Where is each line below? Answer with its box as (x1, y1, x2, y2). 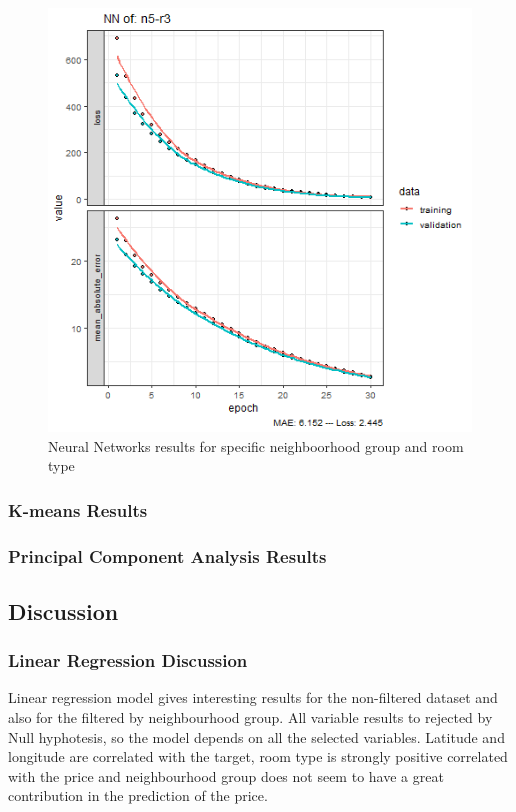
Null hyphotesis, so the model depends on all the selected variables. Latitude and (8, 726, 505, 747)
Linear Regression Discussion (8, 648, 248, 673)
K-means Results (8, 497, 148, 522)
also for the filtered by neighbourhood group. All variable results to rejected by (8, 707, 493, 728)
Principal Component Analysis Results (8, 543, 327, 568)
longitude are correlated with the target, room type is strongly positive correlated (8, 746, 508, 767)
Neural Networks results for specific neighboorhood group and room (48, 435, 464, 456)
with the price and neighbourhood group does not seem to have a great (8, 765, 444, 786)
